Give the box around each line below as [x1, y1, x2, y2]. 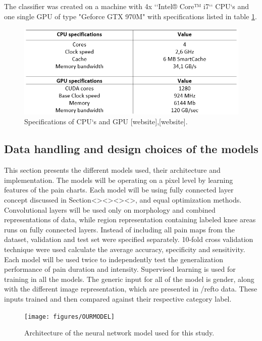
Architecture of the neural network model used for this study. [24, 327, 215, 338]
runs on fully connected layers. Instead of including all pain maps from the [4, 224, 235, 234]
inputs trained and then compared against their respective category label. [4, 293, 232, 304]
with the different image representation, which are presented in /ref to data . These [4, 283, 257, 294]
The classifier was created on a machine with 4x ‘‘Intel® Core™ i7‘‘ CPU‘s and [4, 1, 249, 11]
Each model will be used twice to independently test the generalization [4, 254, 223, 264]
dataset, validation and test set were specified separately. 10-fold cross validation [4, 234, 253, 245]
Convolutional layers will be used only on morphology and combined [4, 204, 216, 215]
